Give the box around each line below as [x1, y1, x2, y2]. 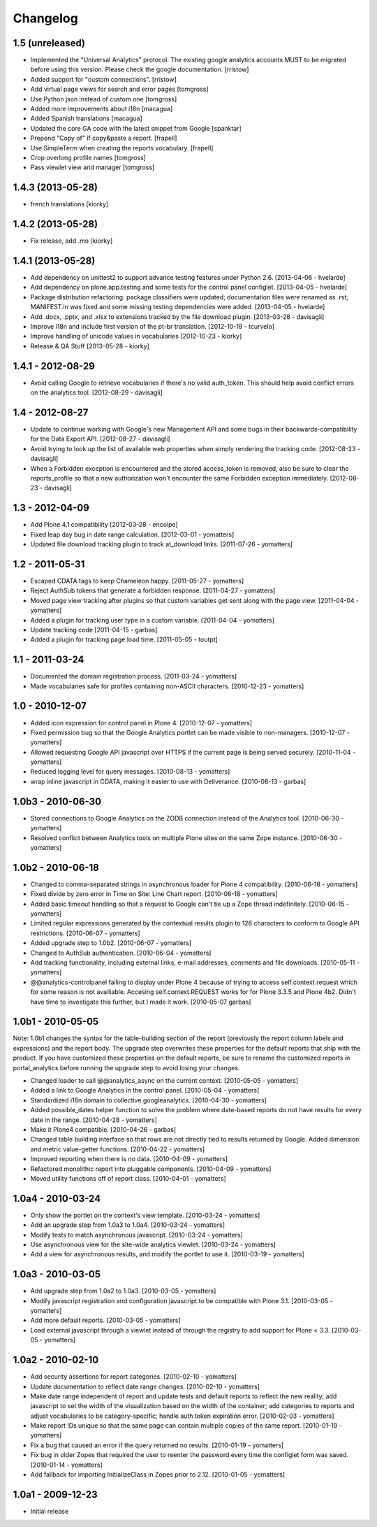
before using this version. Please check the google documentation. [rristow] [30, 65, 249, 73]
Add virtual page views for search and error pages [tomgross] [30, 85, 209, 94]
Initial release [30, 1507, 69, 1515]
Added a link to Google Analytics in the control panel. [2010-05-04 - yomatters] [30, 1086, 260, 1095]
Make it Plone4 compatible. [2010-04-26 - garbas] [30, 1125, 177, 1133]
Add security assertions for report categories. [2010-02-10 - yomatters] [30, 1372, 237, 1381]
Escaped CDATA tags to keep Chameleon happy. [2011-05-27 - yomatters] [30, 576, 244, 585]
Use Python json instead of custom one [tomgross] [30, 94, 177, 103]
